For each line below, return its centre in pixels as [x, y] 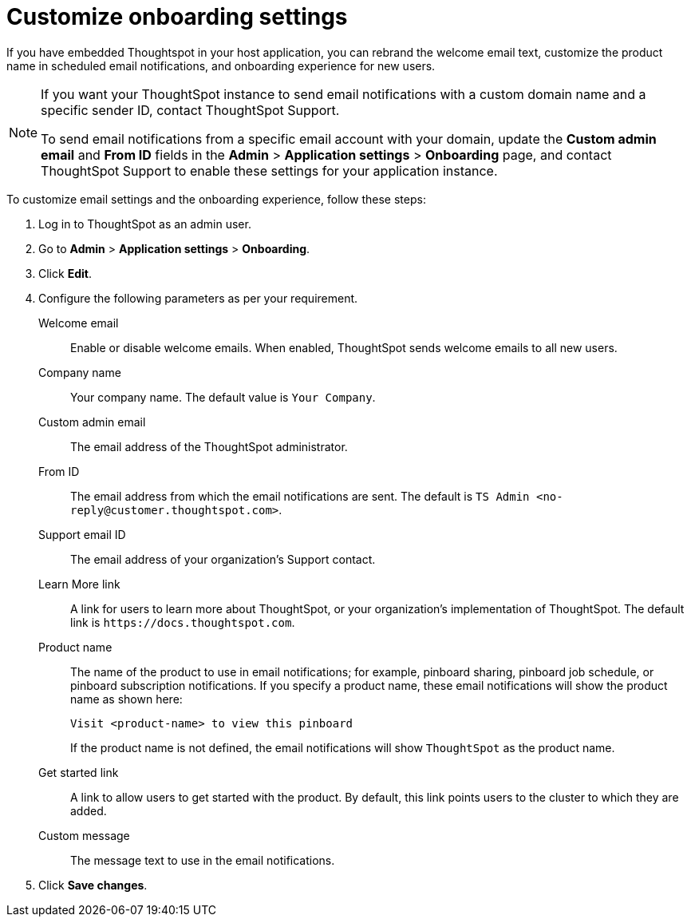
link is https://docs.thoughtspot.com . [183, 622]
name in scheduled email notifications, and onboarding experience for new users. [221, 65]
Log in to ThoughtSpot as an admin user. [145, 224]
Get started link [79, 772]
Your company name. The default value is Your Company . [223, 397]
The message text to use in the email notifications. [203, 860]
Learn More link [79, 584]
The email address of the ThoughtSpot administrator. [209, 446]
